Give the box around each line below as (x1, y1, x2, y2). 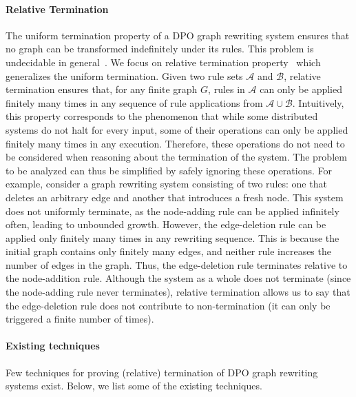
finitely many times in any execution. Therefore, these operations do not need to (6, 136, 345, 150)
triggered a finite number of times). (6, 312, 154, 326)
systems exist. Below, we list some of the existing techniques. (6, 378, 262, 393)
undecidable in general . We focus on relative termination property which (6, 54, 321, 69)
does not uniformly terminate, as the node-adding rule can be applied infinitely (6, 203, 339, 218)
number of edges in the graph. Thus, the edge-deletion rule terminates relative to (6, 257, 348, 272)
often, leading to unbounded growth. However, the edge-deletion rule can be (6, 217, 326, 232)
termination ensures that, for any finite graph (6, 82, 198, 96)
